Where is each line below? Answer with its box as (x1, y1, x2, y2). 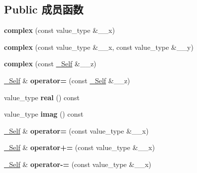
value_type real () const (4, 92, 80, 102)
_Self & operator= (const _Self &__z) (4, 75, 130, 85)
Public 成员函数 (4, 1, 84, 17)
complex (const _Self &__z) (4, 58, 97, 69)
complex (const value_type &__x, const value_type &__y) (4, 41, 194, 52)
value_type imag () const (4, 109, 84, 119)
